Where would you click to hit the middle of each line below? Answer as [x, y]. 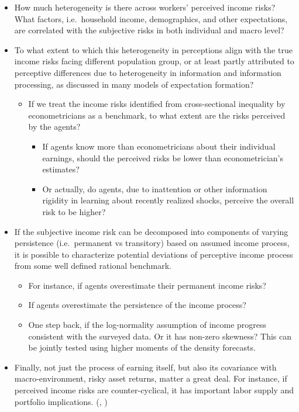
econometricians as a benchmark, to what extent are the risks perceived [157, 115]
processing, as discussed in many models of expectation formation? [134, 84]
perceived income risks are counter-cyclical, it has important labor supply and [154, 390]
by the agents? [54, 127]
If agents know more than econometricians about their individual [159, 146]
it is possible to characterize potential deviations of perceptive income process [154, 254]
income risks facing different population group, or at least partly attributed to [154, 61]
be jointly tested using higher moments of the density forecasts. [142, 347]
